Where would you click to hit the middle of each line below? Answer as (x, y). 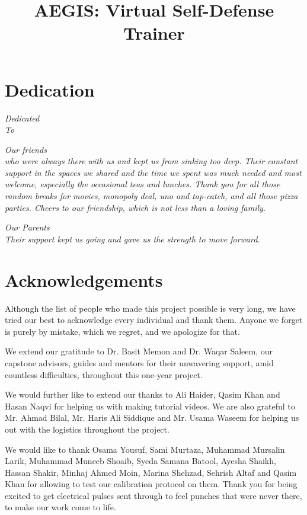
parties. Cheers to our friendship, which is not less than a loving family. (135, 207)
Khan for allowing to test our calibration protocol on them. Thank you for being (151, 484)
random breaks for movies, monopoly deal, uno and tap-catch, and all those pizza (151, 196)
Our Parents (27, 227)
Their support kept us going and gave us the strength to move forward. (132, 239)
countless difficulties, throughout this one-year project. (104, 374)
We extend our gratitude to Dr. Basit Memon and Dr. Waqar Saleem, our (139, 351)
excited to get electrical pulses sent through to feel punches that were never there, (153, 495)
